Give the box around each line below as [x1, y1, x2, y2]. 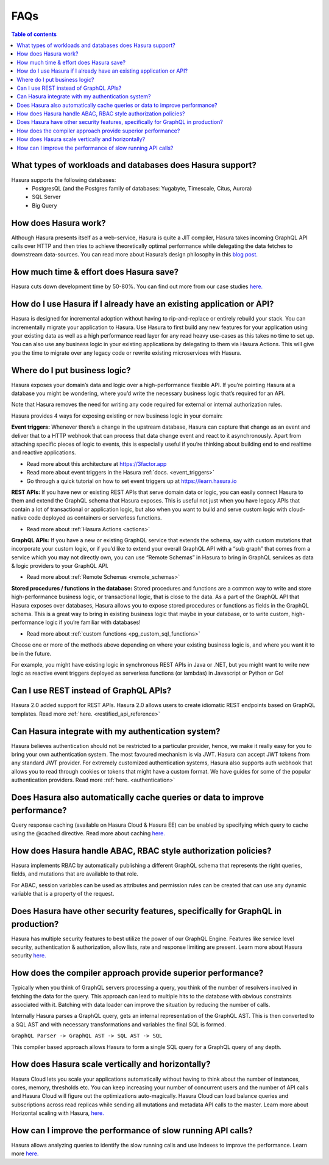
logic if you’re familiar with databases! [45, 619, 141, 626]
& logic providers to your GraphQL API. [11, 562, 109, 570]
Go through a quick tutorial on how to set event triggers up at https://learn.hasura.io [26, 477, 237, 485]
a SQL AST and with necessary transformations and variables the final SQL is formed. [11, 1020, 227, 1028]
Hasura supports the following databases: [11, 176, 116, 183]
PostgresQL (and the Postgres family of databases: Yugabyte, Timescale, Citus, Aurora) [32, 184, 252, 192]
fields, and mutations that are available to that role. [11, 870, 139, 877]
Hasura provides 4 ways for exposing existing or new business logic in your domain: [11, 412, 223, 419]
